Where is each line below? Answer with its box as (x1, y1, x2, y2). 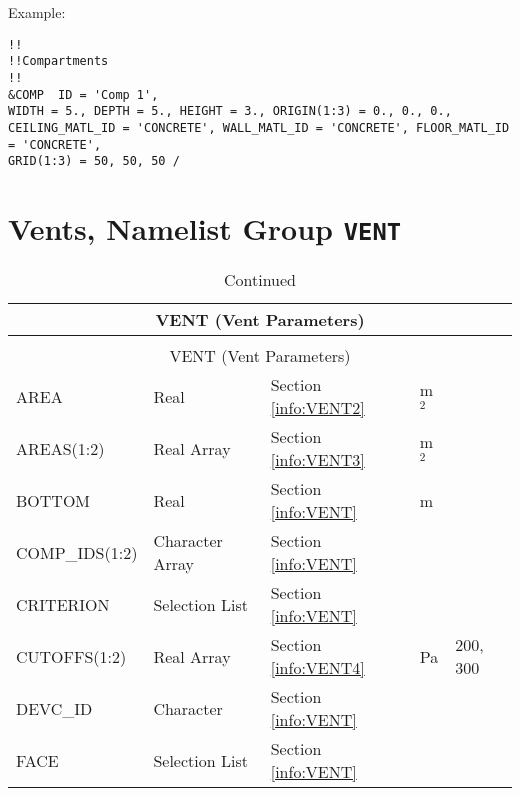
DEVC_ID (16, 696, 93, 720)
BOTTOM (16, 488, 91, 512)
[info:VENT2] (270, 396, 365, 420)
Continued (223, 268, 297, 292)
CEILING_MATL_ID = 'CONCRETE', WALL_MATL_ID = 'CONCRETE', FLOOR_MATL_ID (8, 120, 510, 135)
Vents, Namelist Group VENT (8, 208, 402, 249)
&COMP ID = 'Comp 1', (8, 87, 159, 102)
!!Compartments (8, 54, 109, 69)
